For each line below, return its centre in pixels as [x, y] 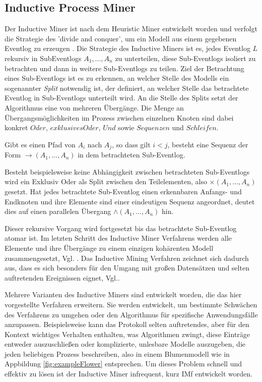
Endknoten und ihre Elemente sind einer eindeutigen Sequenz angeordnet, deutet [130, 201]
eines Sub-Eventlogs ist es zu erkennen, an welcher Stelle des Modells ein [117, 78]
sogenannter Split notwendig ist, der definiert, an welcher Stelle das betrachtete [127, 88]
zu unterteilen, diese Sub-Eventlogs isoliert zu [185, 58]
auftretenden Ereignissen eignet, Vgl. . [62, 277]
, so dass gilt [131, 144]
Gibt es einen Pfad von [40, 144]
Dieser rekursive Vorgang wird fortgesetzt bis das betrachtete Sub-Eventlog [121, 228]
